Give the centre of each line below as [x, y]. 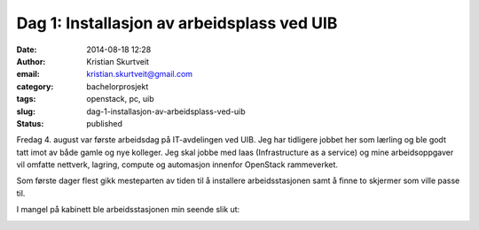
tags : [26, 99]
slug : [26, 111]
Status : [30, 123]
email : [28, 74]
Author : [31, 61]
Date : [27, 50]
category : [35, 86]
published [105, 123]
